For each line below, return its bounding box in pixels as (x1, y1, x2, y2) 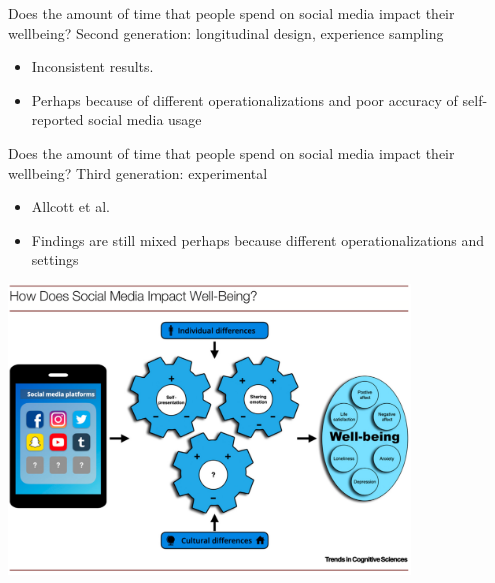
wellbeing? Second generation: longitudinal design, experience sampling (8, 22, 444, 43)
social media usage (88, 109, 202, 130)
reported (31, 109, 84, 130)
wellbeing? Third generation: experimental (8, 162, 268, 183)
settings (31, 249, 79, 270)
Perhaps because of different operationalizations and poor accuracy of (31, 89, 458, 110)
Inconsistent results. (31, 56, 154, 77)
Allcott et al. (31, 196, 110, 217)
